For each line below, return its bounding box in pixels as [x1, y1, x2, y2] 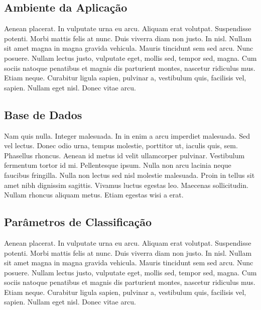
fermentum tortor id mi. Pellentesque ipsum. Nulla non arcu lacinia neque [4, 160, 231, 170]
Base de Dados [4, 107, 82, 122]
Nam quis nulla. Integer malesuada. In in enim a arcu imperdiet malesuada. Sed [4, 130, 250, 141]
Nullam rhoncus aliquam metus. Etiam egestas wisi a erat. [4, 189, 184, 200]
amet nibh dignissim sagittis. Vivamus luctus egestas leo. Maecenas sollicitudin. [4, 179, 248, 190]
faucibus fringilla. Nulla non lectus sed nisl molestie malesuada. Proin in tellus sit [4, 169, 255, 180]
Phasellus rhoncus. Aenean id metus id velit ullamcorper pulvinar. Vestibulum [4, 150, 245, 160]
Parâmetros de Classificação [4, 214, 152, 230]
